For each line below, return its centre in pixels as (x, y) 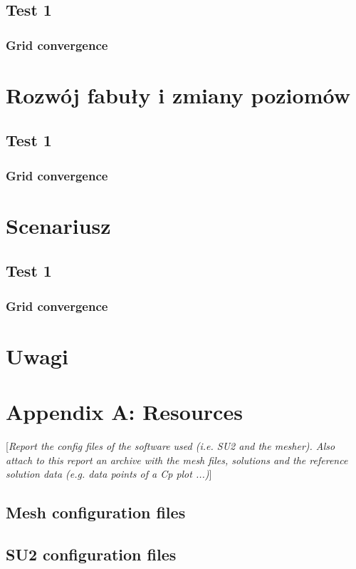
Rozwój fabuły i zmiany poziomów (178, 94)
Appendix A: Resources (124, 412)
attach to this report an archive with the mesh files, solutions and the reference (177, 460)
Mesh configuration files (96, 512)
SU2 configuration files (91, 554)
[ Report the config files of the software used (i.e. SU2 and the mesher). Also (171, 446)
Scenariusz (58, 225)
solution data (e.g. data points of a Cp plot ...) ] (109, 474)
